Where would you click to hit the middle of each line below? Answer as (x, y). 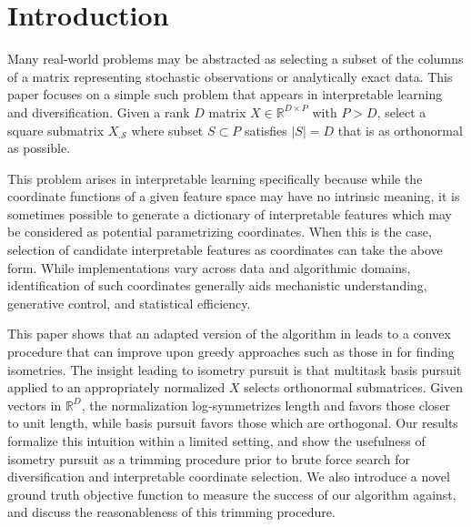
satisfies (266, 130)
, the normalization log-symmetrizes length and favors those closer (266, 405)
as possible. (39, 148)
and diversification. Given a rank (99, 111)
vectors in (35, 405)
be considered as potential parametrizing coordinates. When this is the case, (220, 232)
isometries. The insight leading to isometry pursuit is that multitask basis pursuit (235, 369)
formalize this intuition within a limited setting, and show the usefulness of (216, 441)
